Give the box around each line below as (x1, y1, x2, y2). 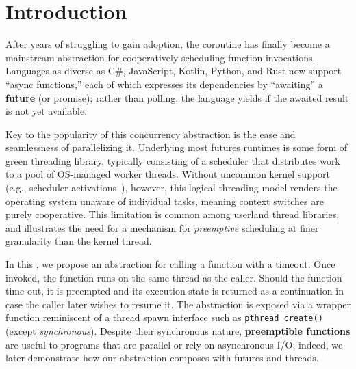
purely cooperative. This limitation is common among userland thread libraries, (5, 207, 340, 221)
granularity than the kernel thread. (5, 234, 152, 248)
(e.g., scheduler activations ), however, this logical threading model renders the (5, 180, 338, 195)
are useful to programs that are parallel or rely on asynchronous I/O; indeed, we (5, 337, 343, 351)
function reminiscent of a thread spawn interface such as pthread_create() (5, 310, 323, 325)
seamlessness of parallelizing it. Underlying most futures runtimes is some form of (5, 140, 348, 154)
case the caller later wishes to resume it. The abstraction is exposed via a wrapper (5, 297, 351, 311)
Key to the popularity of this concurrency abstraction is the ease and (5, 126, 296, 141)
